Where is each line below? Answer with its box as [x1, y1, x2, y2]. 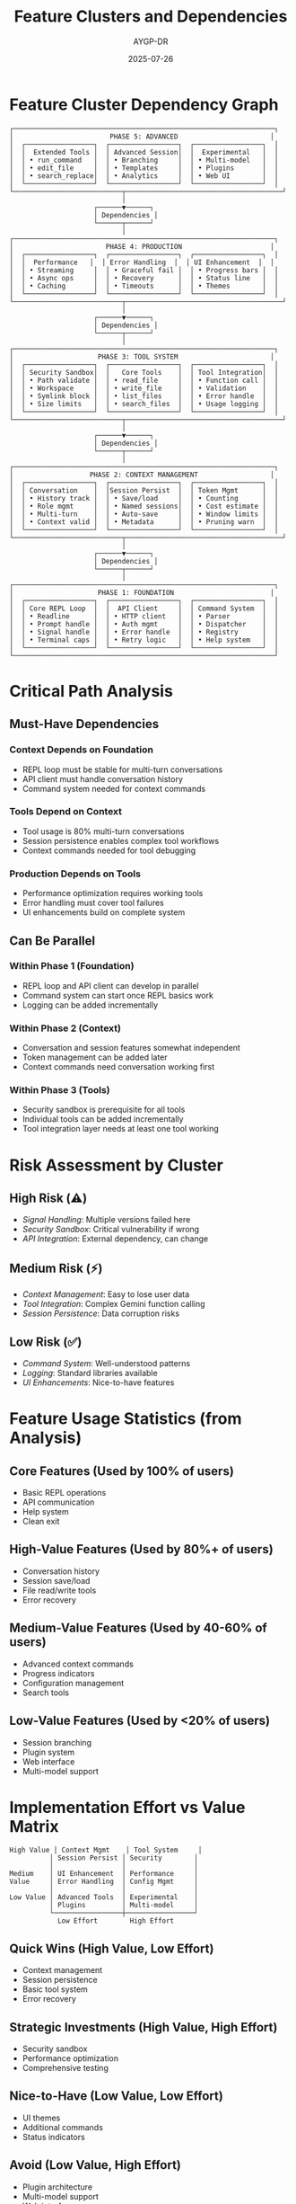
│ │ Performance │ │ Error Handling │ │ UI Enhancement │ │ [9, 258, 275, 267]
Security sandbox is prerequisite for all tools [22, 1104, 186, 1115]
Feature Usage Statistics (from [9, 1409, 242, 1429]
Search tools [22, 1687, 70, 1698]
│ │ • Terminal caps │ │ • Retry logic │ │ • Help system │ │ [9, 635, 279, 644]
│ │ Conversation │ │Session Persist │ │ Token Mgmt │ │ [9, 485, 279, 495]
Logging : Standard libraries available [22, 1368, 159, 1379]
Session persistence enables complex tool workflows [22, 835, 220, 846]
